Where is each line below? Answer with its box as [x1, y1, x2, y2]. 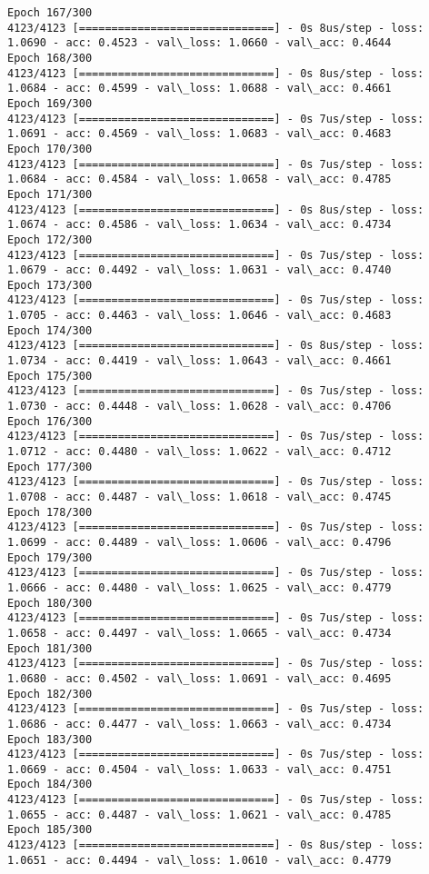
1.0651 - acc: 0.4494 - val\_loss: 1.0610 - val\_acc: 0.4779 [7, 853, 392, 867]
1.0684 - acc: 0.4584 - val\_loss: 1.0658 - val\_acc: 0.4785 [7, 173, 392, 186]
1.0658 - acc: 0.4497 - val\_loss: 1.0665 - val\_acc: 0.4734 [7, 626, 392, 640]
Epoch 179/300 [7, 551, 93, 564]
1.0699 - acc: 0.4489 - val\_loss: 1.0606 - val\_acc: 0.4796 [7, 535, 392, 549]
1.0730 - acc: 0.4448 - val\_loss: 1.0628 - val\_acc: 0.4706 [7, 400, 392, 413]
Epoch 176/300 [7, 414, 93, 428]
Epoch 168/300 [7, 51, 93, 65]
